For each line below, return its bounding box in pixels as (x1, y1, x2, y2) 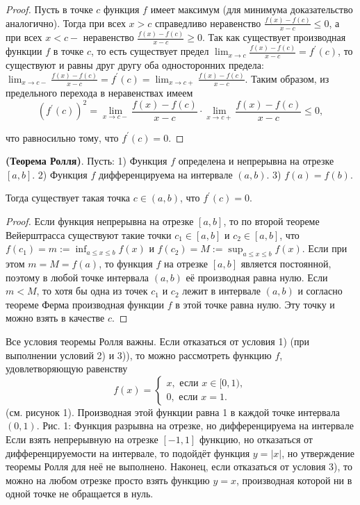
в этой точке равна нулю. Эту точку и (175, 297, 335, 311)
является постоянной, (240, 256, 332, 271)
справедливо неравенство (154, 15, 261, 30)
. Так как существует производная (202, 30, 346, 44)
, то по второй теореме (223, 214, 320, 229)
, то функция (99, 256, 153, 271)
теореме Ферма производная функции (6, 297, 165, 311)
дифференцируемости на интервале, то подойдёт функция (6, 445, 250, 460)
